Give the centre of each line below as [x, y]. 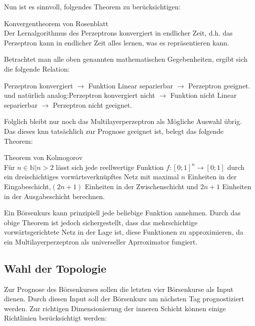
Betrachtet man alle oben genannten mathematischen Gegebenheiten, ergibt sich [126, 59]
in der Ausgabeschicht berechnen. [55, 196]
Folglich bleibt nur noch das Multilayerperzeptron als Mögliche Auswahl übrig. [123, 121]
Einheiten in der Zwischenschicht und [141, 186]
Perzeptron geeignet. [219, 85]
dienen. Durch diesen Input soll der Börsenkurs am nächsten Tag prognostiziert [124, 299]
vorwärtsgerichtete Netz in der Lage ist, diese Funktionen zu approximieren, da [124, 232]
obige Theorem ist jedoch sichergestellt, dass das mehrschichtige [101, 222]
